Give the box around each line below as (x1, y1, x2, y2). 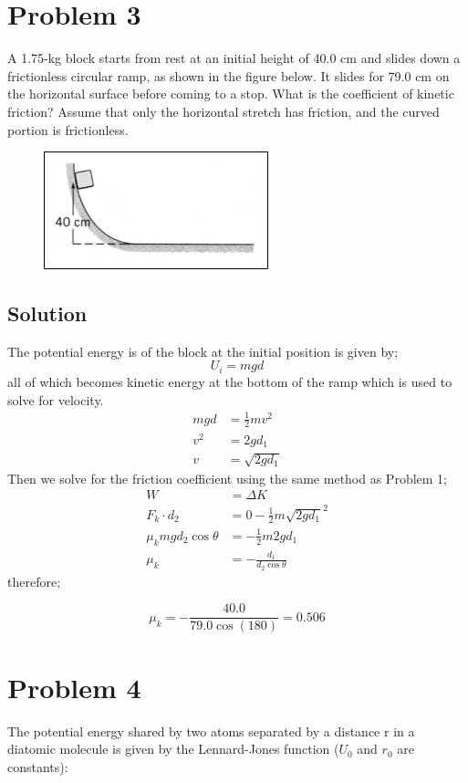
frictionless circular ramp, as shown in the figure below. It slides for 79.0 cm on (7, 66, 450, 85)
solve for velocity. (7, 390, 104, 409)
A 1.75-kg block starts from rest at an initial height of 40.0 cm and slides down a (7, 48, 461, 68)
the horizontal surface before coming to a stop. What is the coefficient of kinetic (7, 84, 454, 103)
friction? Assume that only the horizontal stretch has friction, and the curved (7, 101, 440, 120)
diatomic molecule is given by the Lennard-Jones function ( (7, 739, 339, 758)
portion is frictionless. (7, 120, 129, 139)
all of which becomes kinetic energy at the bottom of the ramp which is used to (7, 371, 452, 391)
